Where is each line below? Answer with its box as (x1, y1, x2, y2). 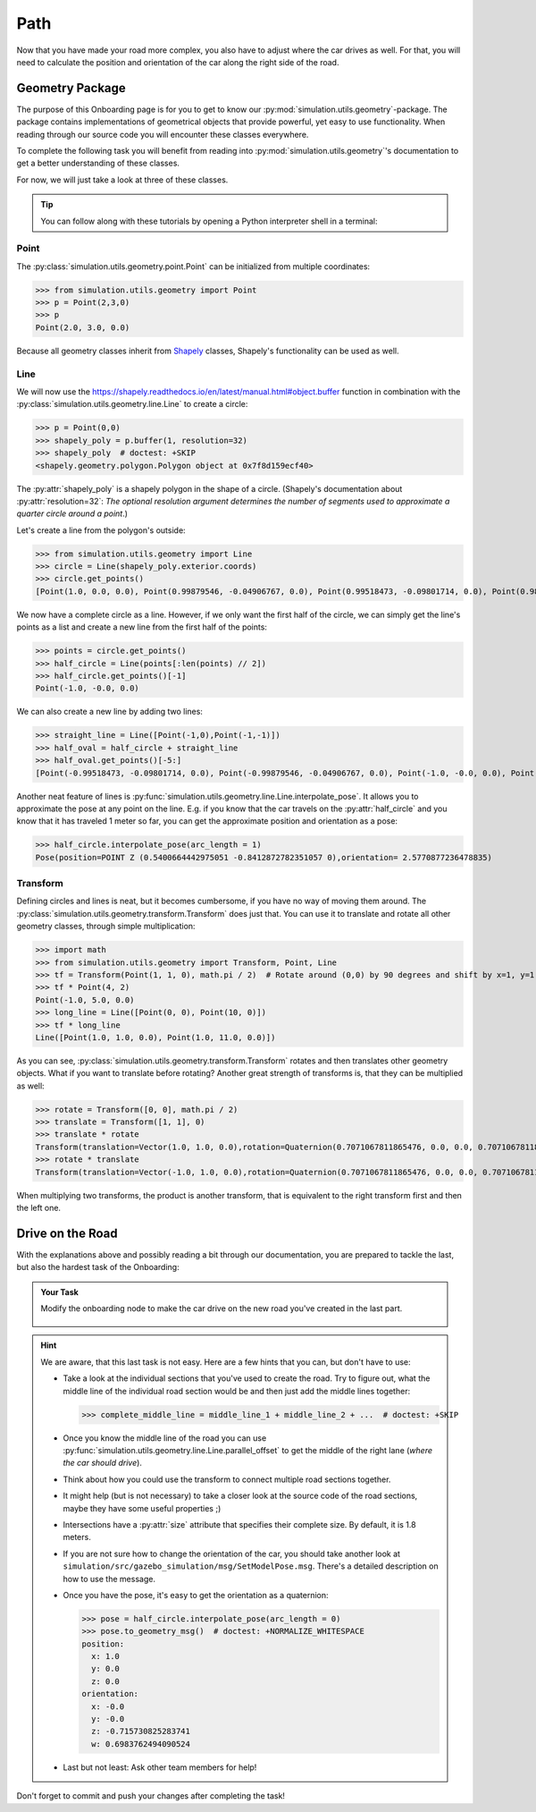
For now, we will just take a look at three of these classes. (16, 174, 229, 185)
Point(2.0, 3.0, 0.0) (35, 322, 130, 333)
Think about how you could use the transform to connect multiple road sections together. (63, 1474, 391, 1485)
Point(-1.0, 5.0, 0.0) (35, 995, 135, 1005)
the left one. (16, 1202, 62, 1213)
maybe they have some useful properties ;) (63, 1503, 222, 1513)
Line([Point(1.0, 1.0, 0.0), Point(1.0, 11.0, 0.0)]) (35, 1032, 276, 1042)
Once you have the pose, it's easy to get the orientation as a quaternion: (63, 1589, 330, 1600)
